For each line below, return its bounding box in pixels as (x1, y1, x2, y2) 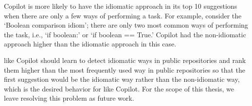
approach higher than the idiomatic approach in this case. (4, 39, 177, 49)
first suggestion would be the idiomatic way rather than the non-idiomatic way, (4, 74, 240, 84)
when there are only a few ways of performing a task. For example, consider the (4, 10, 242, 20)
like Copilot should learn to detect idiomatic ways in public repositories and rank (4, 55, 246, 65)
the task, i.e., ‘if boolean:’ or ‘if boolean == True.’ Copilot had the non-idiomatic (4, 29, 246, 39)
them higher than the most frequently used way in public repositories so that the (4, 64, 245, 75)
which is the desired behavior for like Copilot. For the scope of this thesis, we (4, 83, 234, 93)
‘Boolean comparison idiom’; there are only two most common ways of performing (4, 20, 248, 30)
